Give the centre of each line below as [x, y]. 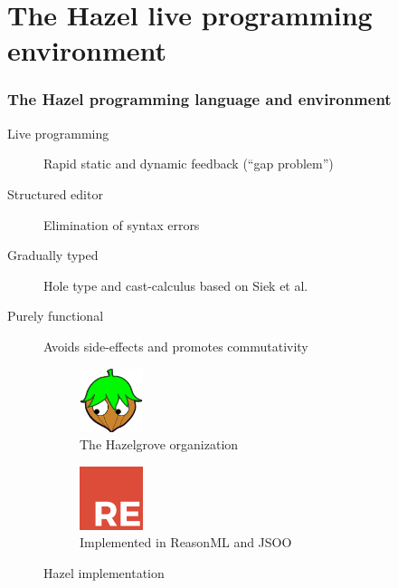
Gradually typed [53, 255]
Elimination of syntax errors [122, 224]
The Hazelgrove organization [159, 444]
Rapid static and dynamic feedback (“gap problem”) [189, 164]
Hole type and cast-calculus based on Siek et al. [176, 285]
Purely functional [56, 316]
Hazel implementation [104, 572]
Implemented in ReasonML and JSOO [186, 542]
